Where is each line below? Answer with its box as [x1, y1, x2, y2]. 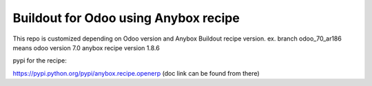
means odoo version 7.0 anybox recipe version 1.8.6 [12, 43, 160, 52]
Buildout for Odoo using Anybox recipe [12, 10, 240, 25]
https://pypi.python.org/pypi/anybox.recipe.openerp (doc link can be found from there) [12, 69, 260, 77]
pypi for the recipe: [12, 56, 67, 65]
